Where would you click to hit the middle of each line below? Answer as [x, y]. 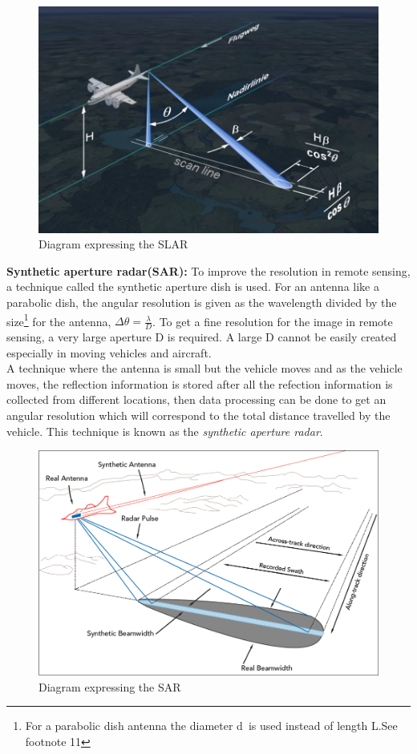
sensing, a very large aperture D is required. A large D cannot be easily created [202, 337]
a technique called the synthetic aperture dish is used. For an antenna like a [193, 286]
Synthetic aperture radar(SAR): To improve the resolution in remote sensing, [208, 270]
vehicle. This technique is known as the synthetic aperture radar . [165, 431]
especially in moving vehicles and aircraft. [109, 352]
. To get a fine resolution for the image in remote [273, 321]
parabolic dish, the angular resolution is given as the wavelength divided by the [202, 302]
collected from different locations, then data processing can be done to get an [196, 399]
